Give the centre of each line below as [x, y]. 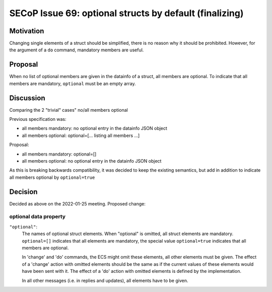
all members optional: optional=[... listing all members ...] [81, 135]
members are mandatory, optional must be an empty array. [73, 84]
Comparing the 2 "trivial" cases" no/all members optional [69, 110]
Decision [23, 192]
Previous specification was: [38, 119]
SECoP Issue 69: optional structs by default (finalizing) [126, 13]
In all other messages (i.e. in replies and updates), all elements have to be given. [105, 280]
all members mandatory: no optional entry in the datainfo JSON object [94, 128]
